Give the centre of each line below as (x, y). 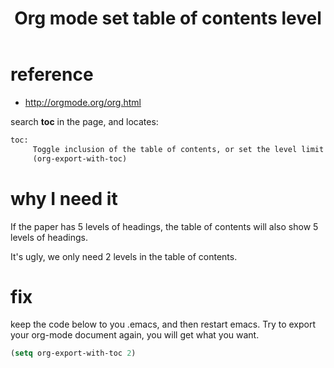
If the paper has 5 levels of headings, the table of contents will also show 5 (164, 226)
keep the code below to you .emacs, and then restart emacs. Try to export (163, 324)
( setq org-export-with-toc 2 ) (73, 353)
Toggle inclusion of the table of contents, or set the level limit (178, 149)
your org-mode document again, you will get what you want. (135, 335)
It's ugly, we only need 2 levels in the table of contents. (124, 256)
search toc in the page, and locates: (84, 121)
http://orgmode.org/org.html (83, 102)
